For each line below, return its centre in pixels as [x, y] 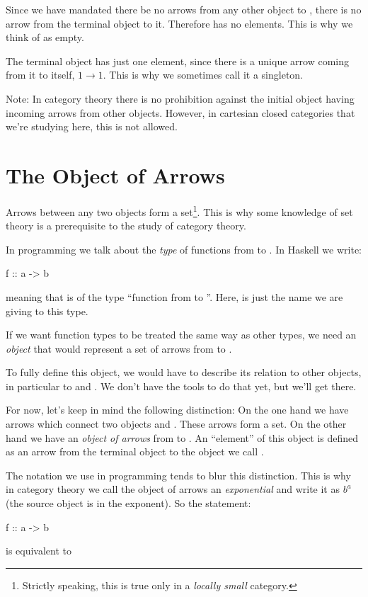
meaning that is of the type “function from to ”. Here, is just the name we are [174, 296]
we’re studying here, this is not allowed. [92, 126]
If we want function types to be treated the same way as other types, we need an [181, 335]
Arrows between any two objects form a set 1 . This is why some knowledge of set [179, 210]
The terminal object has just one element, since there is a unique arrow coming [177, 61]
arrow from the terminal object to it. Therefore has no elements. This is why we [179, 23]
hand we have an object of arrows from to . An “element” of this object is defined [182, 437]
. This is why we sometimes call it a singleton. [203, 75]
